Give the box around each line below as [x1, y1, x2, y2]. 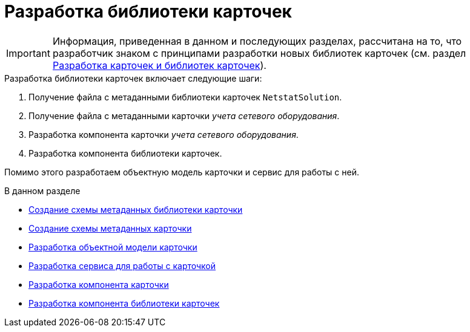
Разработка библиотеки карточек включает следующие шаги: [4, 73, 262, 83]
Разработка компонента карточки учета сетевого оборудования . [28, 129, 299, 140]
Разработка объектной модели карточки [28, 241, 197, 252]
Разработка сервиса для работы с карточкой [28, 260, 216, 271]
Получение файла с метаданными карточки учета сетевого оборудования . [28, 110, 340, 121]
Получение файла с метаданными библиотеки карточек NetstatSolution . [28, 91, 342, 102]
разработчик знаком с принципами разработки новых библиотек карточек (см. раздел [52, 47, 466, 59]
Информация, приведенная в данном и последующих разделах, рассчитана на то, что [52, 34, 462, 47]
